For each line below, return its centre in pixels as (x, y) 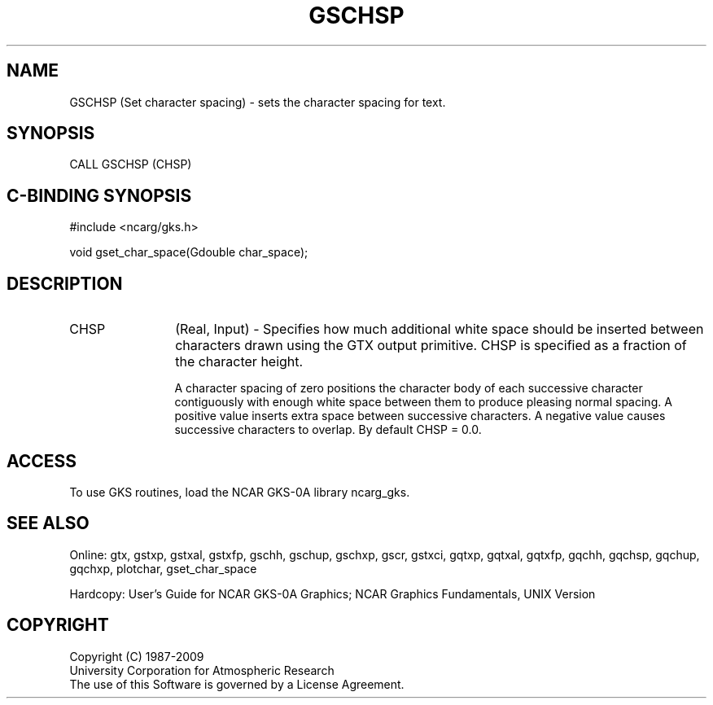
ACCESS (42, 461)
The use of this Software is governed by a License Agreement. (237, 684)
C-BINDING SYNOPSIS (99, 195)
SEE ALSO (48, 523)
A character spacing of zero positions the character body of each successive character (409, 388)
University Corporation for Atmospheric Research (202, 670)
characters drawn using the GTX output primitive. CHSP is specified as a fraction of (431, 346)
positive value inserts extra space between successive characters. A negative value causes (420, 416)
